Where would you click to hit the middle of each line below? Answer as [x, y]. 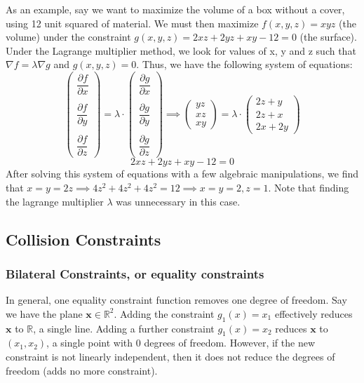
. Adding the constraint [164, 313]
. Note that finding [309, 187]
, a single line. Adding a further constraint [124, 328]
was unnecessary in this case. [178, 201]
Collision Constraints [83, 239]
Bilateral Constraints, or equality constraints [135, 273]
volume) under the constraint [68, 37]
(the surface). [328, 37]
